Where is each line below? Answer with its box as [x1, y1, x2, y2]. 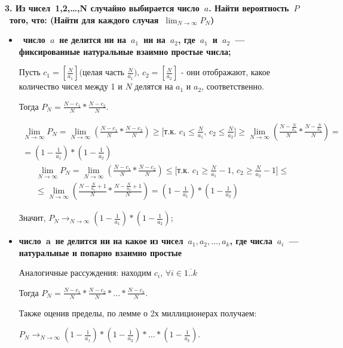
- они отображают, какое [180, 66, 271, 78]
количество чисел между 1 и [19, 80, 122, 93]
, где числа [229, 235, 272, 247]
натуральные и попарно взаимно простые [19, 246, 182, 258]
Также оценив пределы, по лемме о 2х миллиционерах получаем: [19, 306, 257, 319]
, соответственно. [201, 80, 264, 93]
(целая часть [79, 69, 125, 78]
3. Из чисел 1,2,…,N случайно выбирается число [5, 2, 200, 14]
